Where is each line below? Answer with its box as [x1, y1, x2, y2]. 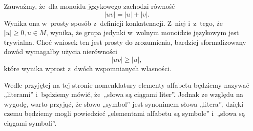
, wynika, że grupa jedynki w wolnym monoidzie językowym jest [46, 27, 239, 37]
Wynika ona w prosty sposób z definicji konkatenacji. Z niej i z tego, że [4, 18, 223, 28]
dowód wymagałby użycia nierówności [4, 46, 117, 56]
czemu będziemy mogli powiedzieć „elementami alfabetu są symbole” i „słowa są [4, 108, 245, 118]
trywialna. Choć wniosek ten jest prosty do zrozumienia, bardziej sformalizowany [4, 37, 246, 47]
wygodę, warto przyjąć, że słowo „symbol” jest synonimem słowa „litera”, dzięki [4, 98, 244, 109]
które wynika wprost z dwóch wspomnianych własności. [4, 63, 171, 73]
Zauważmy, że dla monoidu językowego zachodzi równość [4, 1, 175, 11]
